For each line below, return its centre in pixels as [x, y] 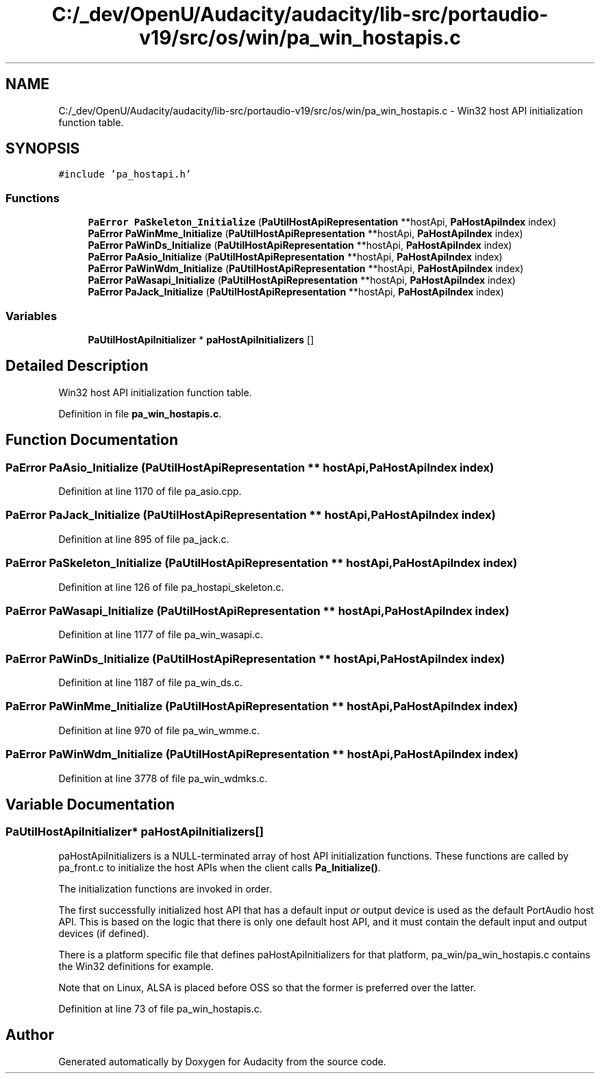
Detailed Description [77, 366]
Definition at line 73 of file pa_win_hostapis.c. [160, 1008]
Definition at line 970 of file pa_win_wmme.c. [159, 730]
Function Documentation [92, 440]
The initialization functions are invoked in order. [165, 888]
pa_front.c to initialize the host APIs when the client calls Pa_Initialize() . [220, 867]
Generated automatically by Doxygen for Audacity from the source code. [222, 1061]
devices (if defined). [104, 933]
